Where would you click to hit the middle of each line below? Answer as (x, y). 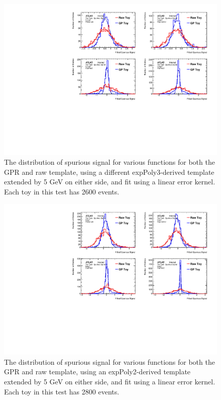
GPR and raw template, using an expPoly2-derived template (97, 372)
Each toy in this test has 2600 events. (62, 192)
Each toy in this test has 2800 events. (62, 391)
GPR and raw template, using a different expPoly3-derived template (109, 172)
